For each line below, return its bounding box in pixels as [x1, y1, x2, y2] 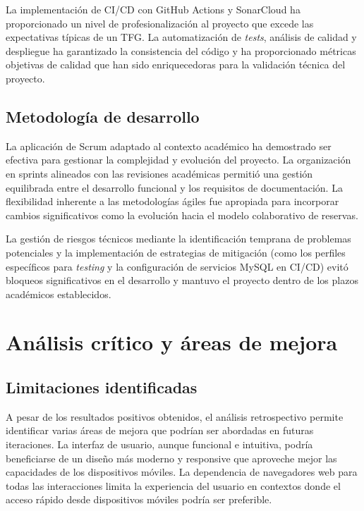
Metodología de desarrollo [6, 105, 200, 127]
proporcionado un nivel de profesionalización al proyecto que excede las [6, 16, 314, 30]
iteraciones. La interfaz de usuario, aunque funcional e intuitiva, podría [6, 437, 313, 452]
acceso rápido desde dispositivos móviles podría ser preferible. [6, 492, 272, 507]
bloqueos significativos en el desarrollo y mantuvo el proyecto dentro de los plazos [6, 273, 358, 288]
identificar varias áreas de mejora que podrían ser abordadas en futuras [6, 423, 314, 438]
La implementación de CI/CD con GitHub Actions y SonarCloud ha [6, 2, 301, 16]
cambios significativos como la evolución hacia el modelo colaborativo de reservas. [6, 207, 358, 222]
